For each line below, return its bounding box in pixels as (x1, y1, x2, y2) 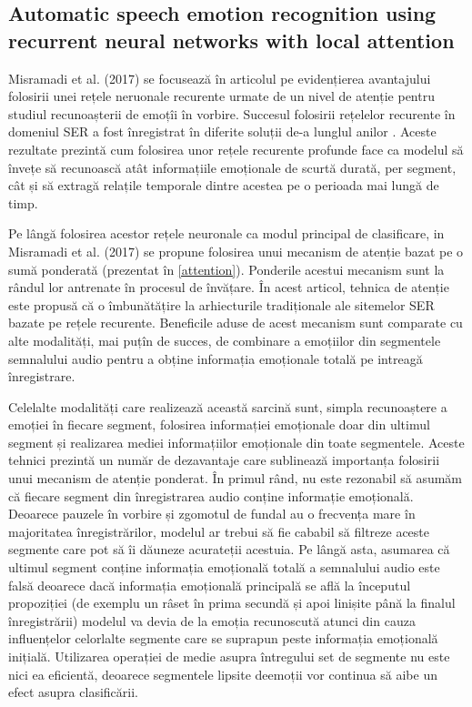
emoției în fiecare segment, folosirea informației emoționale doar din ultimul (8, 415, 430, 434)
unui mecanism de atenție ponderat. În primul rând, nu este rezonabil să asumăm (8, 469, 463, 488)
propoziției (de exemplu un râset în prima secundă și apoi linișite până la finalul (8, 593, 456, 612)
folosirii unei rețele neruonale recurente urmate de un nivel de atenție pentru (8, 86, 435, 106)
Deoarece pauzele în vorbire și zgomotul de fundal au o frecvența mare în (8, 504, 416, 523)
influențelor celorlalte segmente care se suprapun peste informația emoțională (8, 629, 438, 648)
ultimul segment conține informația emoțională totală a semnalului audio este (8, 558, 440, 577)
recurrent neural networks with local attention (8, 25, 455, 54)
